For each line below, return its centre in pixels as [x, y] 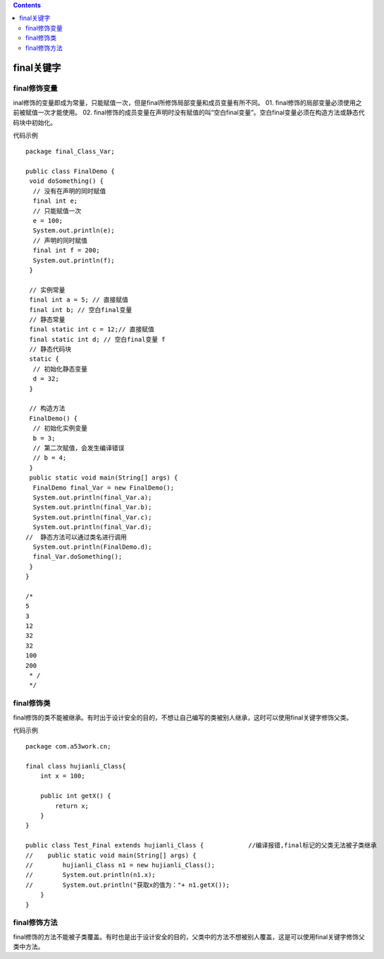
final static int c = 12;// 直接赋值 [92, 329]
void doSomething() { [67, 181]
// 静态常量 [47, 319]
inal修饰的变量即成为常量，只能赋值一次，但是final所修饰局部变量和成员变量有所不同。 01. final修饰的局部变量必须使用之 [187, 102]
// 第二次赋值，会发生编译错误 [79, 448]
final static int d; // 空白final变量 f [97, 339]
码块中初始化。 [35, 122]
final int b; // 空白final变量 [81, 310]
